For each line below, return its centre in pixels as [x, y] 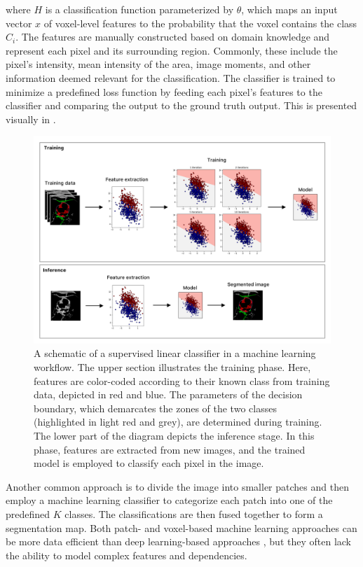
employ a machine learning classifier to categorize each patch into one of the [169, 500]
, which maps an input [289, 9]
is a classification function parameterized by [139, 9]
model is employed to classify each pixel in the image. [149, 463]
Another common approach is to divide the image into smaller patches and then [177, 486]
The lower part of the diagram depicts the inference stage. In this [174, 435]
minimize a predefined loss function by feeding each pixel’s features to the [164, 91]
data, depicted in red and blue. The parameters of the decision [168, 394]
